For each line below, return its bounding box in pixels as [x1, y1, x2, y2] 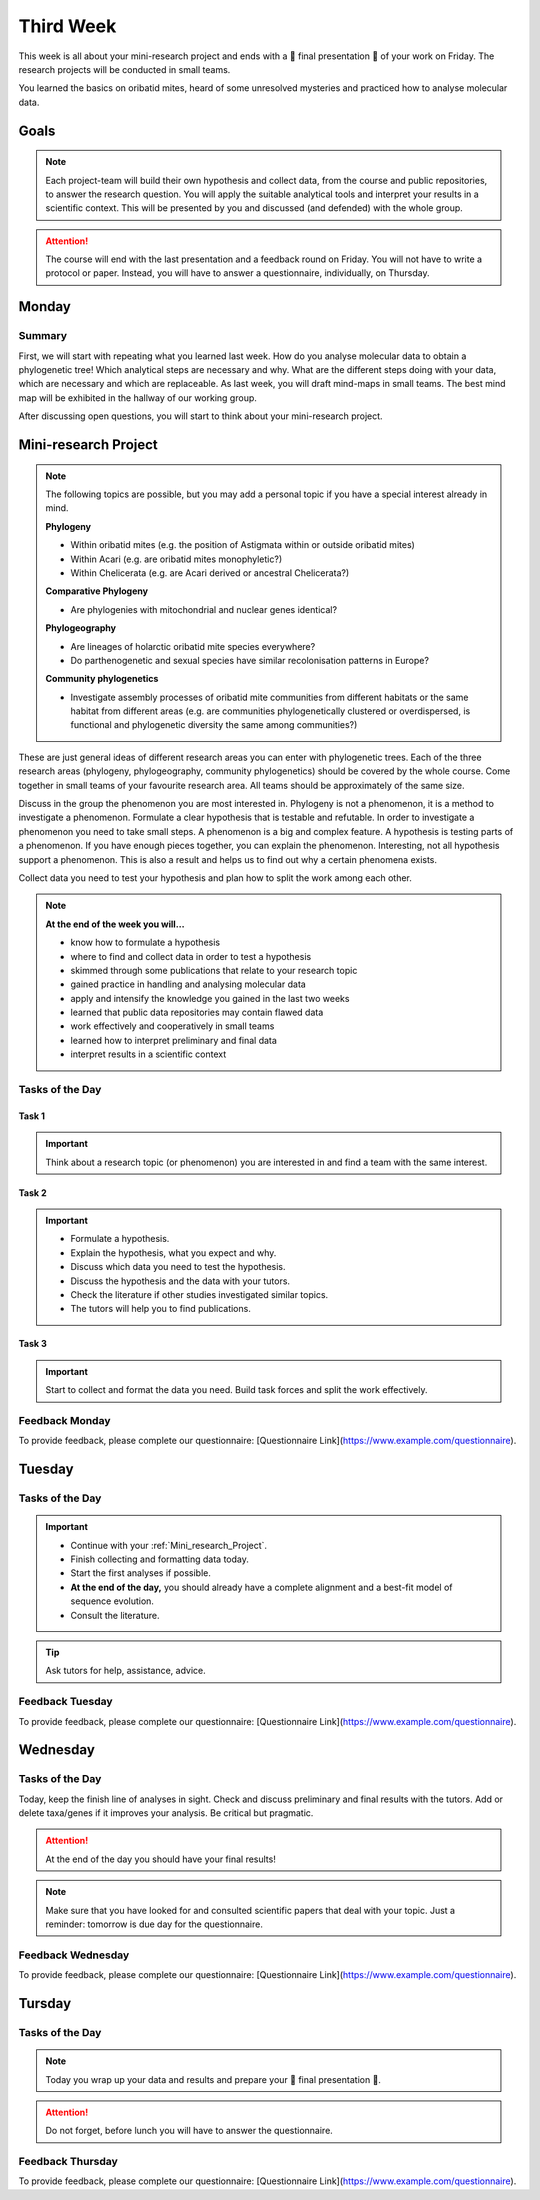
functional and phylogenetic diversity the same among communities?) [70, 719, 358, 731]
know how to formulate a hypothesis [70, 936, 220, 949]
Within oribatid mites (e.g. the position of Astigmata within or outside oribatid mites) [70, 539, 415, 551]
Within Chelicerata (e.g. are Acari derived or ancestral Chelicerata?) [70, 566, 350, 579]
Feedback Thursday [18, 2155, 119, 2169]
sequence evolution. [70, 1595, 155, 1607]
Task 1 [18, 1110, 45, 1122]
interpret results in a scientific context [70, 1048, 227, 1060]
